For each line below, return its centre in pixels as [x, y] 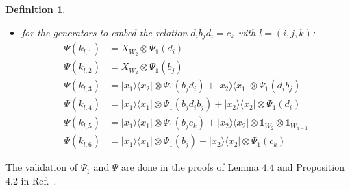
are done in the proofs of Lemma [190, 167]
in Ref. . [39, 180]
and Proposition [311, 167]
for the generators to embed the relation [104, 32]
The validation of [42, 167]
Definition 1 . [36, 9]
